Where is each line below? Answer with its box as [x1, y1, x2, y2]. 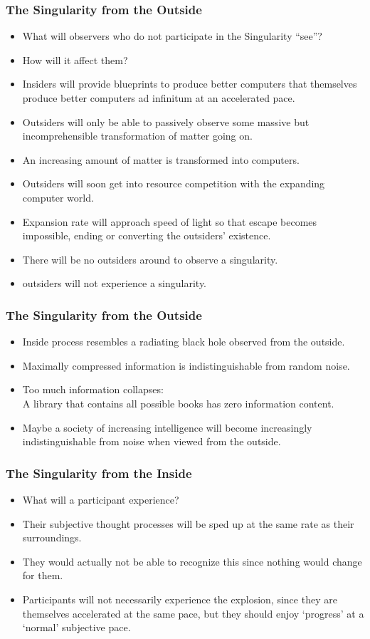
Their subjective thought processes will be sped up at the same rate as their [22, 516, 354, 531]
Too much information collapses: [22, 382, 164, 397]
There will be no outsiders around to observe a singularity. [22, 251, 278, 266]
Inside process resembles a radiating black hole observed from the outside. [22, 334, 345, 349]
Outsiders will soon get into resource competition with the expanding [22, 176, 325, 191]
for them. [22, 568, 63, 583]
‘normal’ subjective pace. [22, 620, 131, 635]
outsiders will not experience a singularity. [22, 276, 206, 291]
